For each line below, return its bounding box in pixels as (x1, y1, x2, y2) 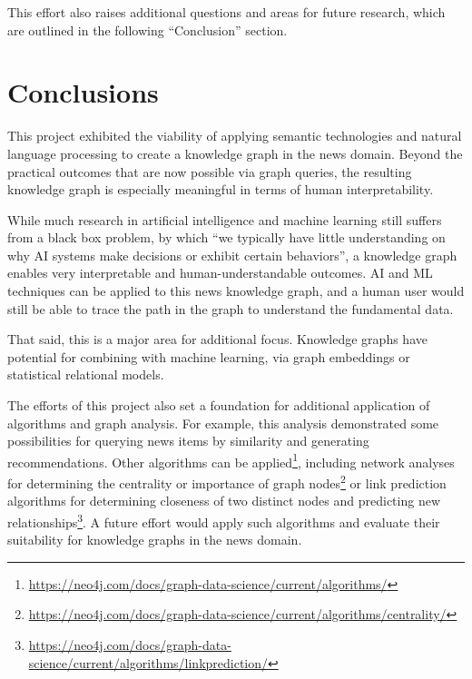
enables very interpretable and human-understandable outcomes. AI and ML (7, 263, 433, 282)
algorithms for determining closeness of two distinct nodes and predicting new (7, 491, 441, 510)
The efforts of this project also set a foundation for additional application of (7, 396, 430, 415)
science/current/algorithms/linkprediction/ (28, 653, 269, 672)
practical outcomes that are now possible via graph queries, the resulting (7, 162, 412, 181)
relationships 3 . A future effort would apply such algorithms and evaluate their (7, 509, 440, 531)
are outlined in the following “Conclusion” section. (7, 20, 288, 39)
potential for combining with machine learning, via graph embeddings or (7, 347, 410, 366)
